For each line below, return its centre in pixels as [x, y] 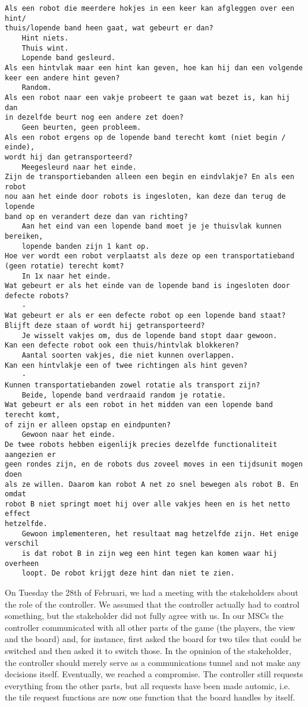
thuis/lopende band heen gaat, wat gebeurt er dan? [109, 28]
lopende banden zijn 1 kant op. [86, 246]
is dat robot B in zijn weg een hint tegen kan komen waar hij [150, 554]
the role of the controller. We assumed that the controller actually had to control [152, 604]
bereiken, [24, 237]
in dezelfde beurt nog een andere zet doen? [94, 118]
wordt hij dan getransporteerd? [69, 157]
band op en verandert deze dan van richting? [96, 216]
